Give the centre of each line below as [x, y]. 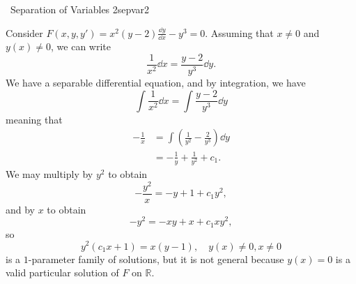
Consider [24, 32]
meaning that [34, 119]
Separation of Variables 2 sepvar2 [80, 9]
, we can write [81, 46]
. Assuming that [239, 32]
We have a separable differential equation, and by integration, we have [156, 83]
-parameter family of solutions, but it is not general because [156, 259]
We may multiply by [49, 173]
